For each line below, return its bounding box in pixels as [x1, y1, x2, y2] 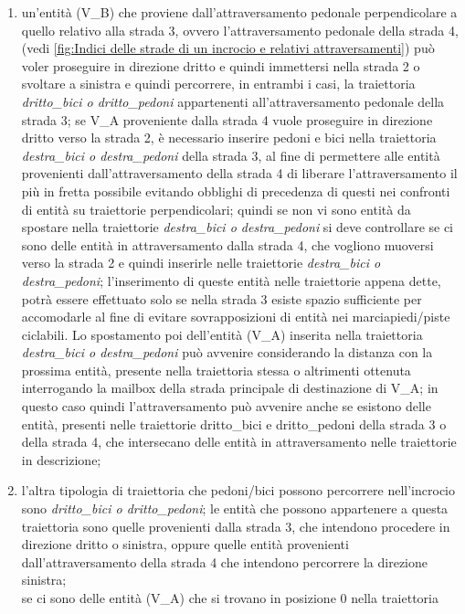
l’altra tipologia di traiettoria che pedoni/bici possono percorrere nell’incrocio [21, 481, 455, 500]
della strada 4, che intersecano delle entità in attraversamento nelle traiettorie [21, 432, 457, 451]
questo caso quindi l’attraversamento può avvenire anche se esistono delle [21, 397, 431, 416]
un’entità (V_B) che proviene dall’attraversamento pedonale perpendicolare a [21, 3, 458, 21]
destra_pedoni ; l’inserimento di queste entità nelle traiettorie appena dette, [21, 270, 441, 290]
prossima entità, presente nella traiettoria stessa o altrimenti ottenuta [21, 360, 411, 379]
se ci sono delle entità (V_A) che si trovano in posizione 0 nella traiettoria [21, 588, 439, 607]
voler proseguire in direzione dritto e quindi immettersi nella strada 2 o [21, 56, 420, 75]
